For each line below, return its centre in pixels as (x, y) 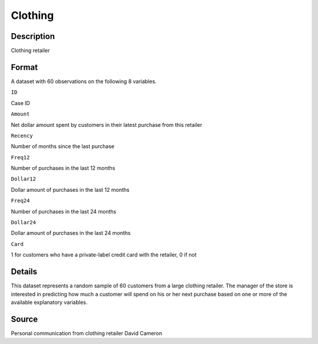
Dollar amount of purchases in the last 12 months (70, 189)
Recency (22, 135)
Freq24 (20, 201)
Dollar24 (24, 222)
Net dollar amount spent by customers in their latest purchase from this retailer (107, 125)
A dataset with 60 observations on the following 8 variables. (84, 81)
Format (24, 67)
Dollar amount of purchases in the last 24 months (71, 233)
